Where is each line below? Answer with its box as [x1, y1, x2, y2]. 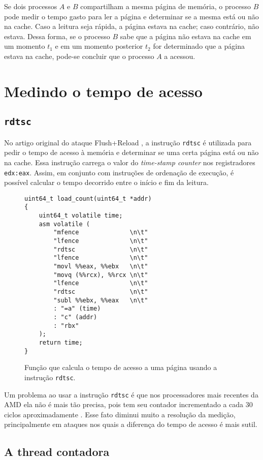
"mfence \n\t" [53, 229, 148, 236]
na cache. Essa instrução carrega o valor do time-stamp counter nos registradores [4, 157, 255, 167]
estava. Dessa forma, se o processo [4, 30, 110, 41]
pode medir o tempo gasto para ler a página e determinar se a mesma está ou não [4, 11, 259, 21]
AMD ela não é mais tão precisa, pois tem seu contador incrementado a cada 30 [4, 399, 253, 410]
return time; [39, 339, 83, 346]
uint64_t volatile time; [39, 212, 123, 220]
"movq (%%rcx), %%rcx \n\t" [53, 271, 148, 279]
